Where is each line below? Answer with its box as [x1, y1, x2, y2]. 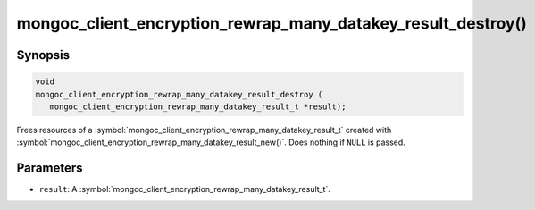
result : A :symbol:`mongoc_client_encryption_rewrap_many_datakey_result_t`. [38, 184, 330, 195]
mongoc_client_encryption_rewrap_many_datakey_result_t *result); [49, 101, 347, 112]
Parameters [16, 161, 83, 176]
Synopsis [16, 47, 71, 63]
